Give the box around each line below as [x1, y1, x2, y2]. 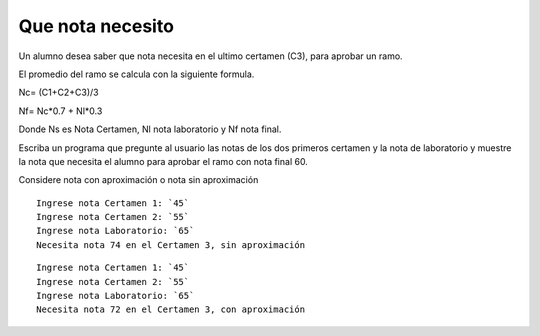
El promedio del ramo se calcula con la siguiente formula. [18, 68, 255, 80]
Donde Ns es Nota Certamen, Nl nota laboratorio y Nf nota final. [18, 123, 282, 135]
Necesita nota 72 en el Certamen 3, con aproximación [36, 304, 305, 315]
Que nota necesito [18, 15, 175, 37]
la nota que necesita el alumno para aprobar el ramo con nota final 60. [18, 155, 309, 167]
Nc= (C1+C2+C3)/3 [18, 86, 99, 99]
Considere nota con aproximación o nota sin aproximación [18, 174, 259, 186]
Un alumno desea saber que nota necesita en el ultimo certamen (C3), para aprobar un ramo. [18, 50, 404, 62]
